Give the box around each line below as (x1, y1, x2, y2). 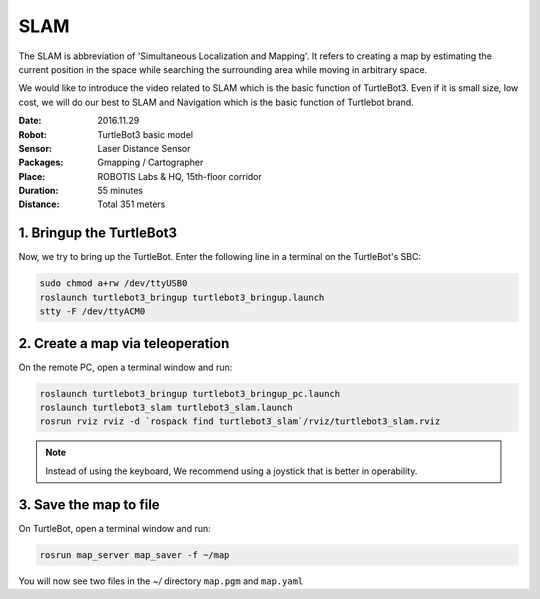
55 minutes (97, 185, 144, 197)
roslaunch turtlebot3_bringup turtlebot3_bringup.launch (39, 291, 325, 303)
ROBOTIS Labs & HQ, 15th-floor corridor (97, 170, 262, 182)
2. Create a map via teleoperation (18, 335, 230, 352)
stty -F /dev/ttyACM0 (39, 306, 146, 317)
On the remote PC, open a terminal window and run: (18, 361, 233, 373)
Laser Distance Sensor (97, 142, 191, 154)
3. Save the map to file (18, 496, 160, 513)
